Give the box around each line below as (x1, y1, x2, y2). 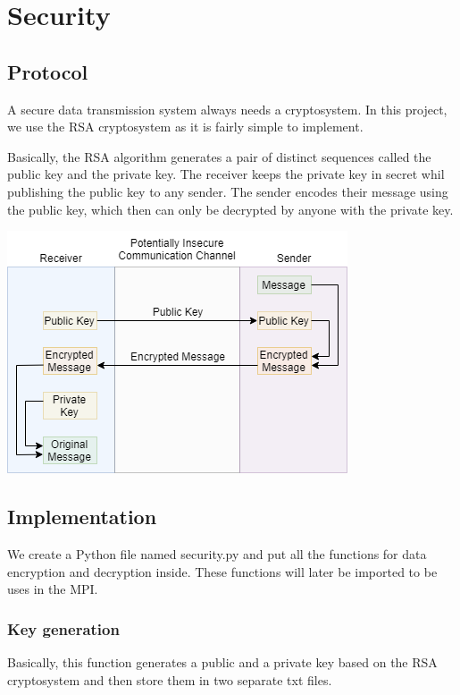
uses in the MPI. (7, 580, 98, 598)
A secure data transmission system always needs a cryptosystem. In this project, (7, 99, 447, 118)
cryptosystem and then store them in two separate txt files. (7, 670, 332, 689)
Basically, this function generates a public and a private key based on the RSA (7, 652, 438, 671)
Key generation (7, 617, 120, 640)
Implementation (7, 503, 157, 530)
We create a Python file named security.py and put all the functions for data (7, 544, 427, 563)
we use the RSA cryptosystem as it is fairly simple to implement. (7, 117, 364, 136)
